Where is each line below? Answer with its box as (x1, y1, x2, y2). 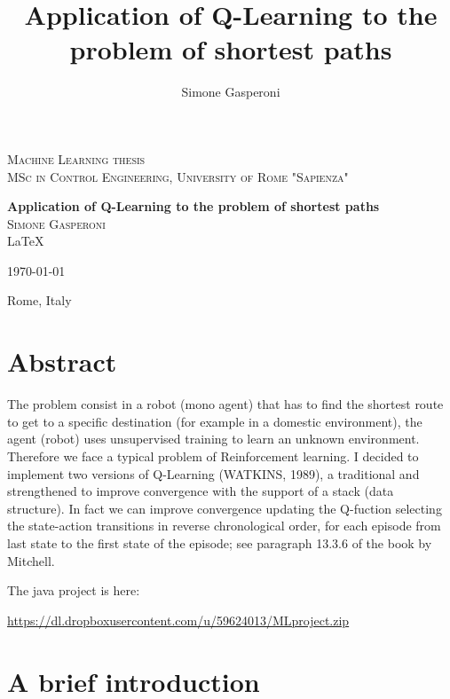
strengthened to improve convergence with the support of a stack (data (7, 482, 394, 500)
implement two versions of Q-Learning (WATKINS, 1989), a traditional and (7, 464, 420, 483)
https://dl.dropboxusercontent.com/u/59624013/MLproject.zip (7, 610, 350, 629)
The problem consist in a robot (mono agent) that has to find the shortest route (7, 395, 444, 413)
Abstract (7, 343, 117, 380)
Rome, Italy (7, 291, 72, 310)
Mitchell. (7, 551, 55, 569)
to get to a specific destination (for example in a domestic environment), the (7, 412, 422, 430)
